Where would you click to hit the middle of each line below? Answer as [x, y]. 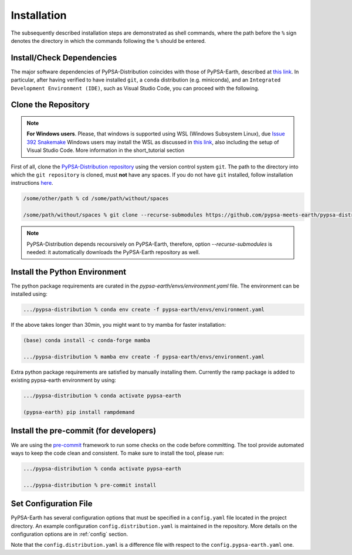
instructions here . [32, 183]
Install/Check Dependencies [64, 58]
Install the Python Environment [68, 272]
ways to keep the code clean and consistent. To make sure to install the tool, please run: [117, 453]
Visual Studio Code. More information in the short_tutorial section [106, 150]
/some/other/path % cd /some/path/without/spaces [96, 199]
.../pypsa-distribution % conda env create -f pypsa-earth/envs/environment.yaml [144, 310]
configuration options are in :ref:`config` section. [70, 534]
